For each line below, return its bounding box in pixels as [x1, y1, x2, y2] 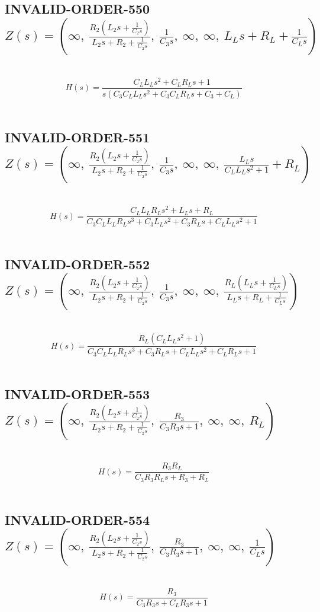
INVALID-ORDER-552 [5, 254, 150, 273]
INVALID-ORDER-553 [5, 384, 150, 403]
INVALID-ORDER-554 [5, 510, 150, 528]
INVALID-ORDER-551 [5, 128, 150, 146]
